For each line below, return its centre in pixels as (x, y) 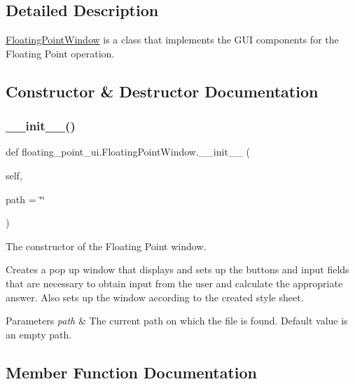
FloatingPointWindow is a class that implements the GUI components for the (172, 40)
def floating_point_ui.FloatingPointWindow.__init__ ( (128, 152)
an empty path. (39, 334)
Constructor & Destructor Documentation (162, 91)
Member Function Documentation (132, 372)
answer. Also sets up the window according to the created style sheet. (155, 297)
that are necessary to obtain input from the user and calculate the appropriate (174, 283)
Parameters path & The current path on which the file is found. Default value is (177, 321)
